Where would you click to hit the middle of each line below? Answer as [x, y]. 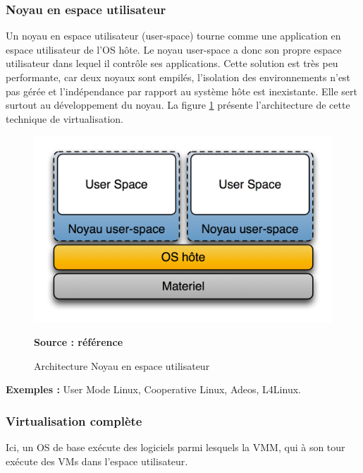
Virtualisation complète [74, 420]
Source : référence [79, 342]
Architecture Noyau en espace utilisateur [122, 365]
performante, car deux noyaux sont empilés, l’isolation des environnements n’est [178, 77]
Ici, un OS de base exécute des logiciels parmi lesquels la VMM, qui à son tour [176, 447]
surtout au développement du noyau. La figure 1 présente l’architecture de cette [178, 105]
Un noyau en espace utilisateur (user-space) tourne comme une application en [173, 36]
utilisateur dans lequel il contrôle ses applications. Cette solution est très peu [172, 63]
